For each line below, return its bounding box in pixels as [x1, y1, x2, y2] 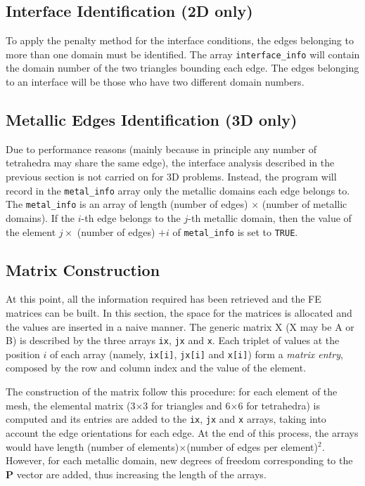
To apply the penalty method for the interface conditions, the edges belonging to [6, 33, 354, 48]
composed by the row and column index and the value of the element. [6, 360, 307, 375]
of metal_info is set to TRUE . [172, 224, 298, 239]
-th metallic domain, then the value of [188, 210, 352, 225]
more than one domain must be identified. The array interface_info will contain [6, 46, 360, 61]
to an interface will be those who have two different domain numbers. [6, 74, 305, 89]
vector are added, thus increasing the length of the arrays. [16, 466, 267, 481]
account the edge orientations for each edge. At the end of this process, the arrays [6, 425, 359, 440]
